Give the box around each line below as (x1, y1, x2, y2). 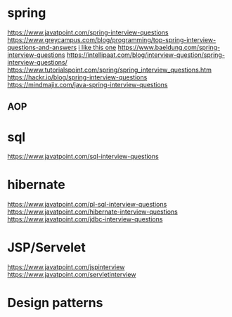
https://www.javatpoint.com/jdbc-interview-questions (7, 215, 163, 224)
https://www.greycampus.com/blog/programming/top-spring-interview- (7, 35, 217, 44)
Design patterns (7, 295, 103, 311)
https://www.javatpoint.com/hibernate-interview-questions (7, 207, 178, 216)
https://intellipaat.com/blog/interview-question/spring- (66, 51, 225, 59)
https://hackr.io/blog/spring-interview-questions (7, 72, 148, 82)
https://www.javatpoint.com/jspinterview (7, 263, 125, 271)
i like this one (78, 43, 117, 51)
